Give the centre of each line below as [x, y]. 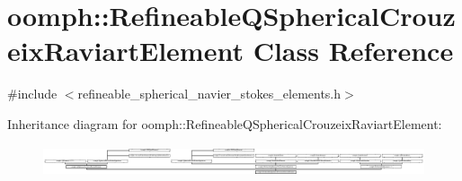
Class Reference [353, 51]
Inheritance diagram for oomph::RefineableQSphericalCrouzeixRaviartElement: [225, 123]
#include [32, 94]
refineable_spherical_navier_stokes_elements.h [209, 94]
